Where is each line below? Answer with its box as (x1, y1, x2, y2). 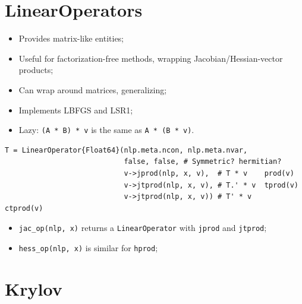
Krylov (5, 276, 62, 300)
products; (18, 64, 54, 76)
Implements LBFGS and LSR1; (18, 103, 133, 116)
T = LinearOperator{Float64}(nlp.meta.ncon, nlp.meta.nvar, (5, 145, 248, 154)
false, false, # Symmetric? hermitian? (124, 157, 282, 166)
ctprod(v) (5, 204, 43, 213)
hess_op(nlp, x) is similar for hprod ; (18, 241, 158, 254)
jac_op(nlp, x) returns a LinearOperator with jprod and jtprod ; (18, 221, 267, 234)
